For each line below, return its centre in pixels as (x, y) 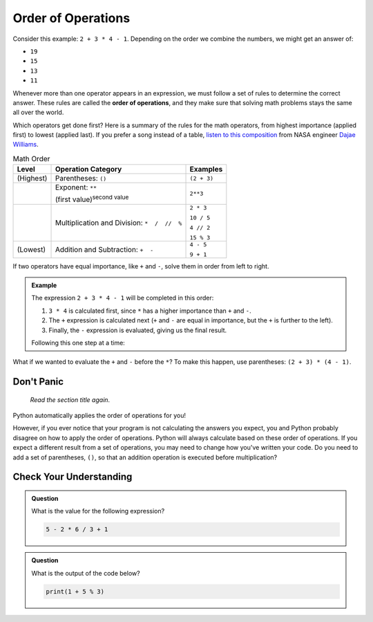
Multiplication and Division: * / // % (118, 223)
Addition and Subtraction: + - (104, 249)
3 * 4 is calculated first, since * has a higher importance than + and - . (150, 311)
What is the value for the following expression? (98, 511)
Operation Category (88, 170)
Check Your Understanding (73, 477)
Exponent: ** (76, 187)
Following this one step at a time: (78, 342)
